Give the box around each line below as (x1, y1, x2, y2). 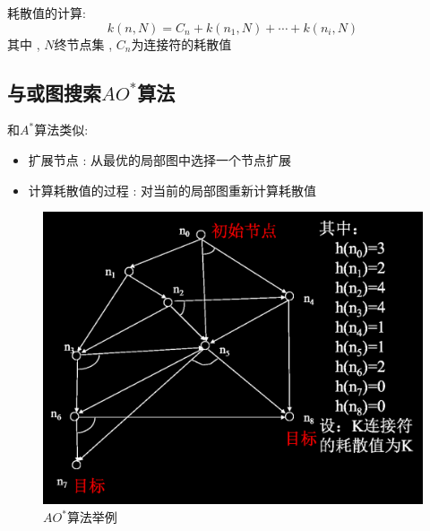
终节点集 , (54, 34, 113, 53)
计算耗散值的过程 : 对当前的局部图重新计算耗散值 (28, 180, 317, 199)
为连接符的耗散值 (131, 34, 232, 53)
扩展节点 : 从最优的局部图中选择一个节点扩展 (28, 150, 292, 169)
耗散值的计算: (7, 4, 86, 22)
